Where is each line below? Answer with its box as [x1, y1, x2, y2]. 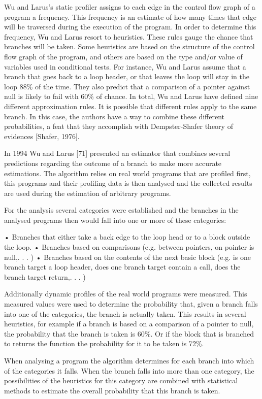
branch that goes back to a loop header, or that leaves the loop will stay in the [4, 71, 249, 82]
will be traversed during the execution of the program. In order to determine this [4, 21, 256, 32]
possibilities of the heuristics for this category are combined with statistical [4, 375, 238, 386]
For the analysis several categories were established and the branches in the [4, 205, 239, 215]
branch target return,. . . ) [4, 271, 86, 282]
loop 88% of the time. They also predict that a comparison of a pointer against [4, 81, 250, 91]
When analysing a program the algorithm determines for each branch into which [4, 355, 254, 365]
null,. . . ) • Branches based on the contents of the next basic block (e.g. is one [4, 251, 251, 262]
